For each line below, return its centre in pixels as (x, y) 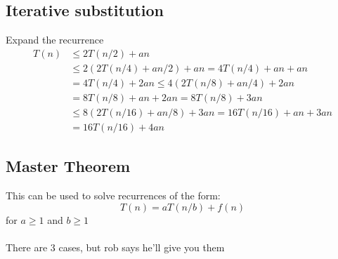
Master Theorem (68, 166)
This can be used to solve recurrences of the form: (113, 195)
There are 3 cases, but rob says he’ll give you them (115, 247)
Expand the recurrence (55, 40)
